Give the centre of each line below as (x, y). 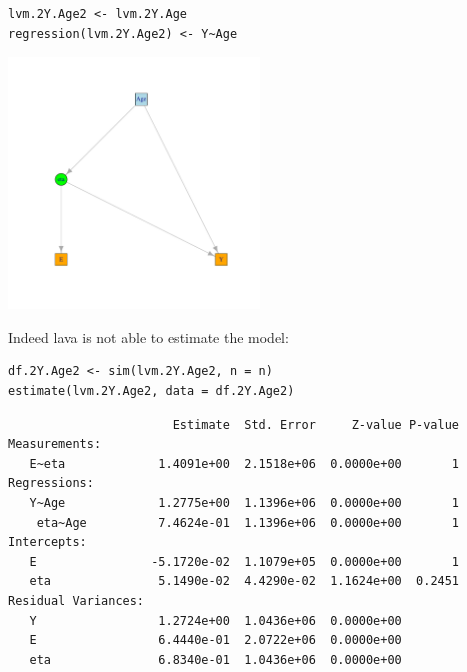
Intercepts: (47, 542)
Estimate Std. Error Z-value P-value (316, 424)
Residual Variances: (76, 600)
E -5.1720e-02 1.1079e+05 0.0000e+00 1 (244, 561)
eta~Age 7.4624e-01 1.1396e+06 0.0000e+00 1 (248, 522)
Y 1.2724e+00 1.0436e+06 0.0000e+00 (215, 620)
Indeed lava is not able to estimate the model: (148, 336)
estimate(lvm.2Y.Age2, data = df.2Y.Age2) (151, 390)
